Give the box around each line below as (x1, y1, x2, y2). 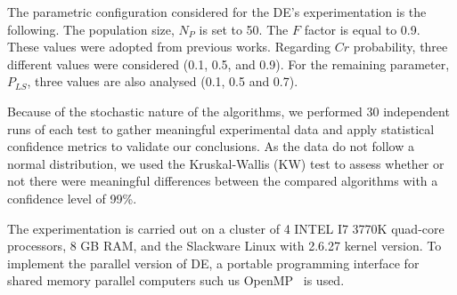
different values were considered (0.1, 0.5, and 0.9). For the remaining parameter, (7, 54, 450, 73)
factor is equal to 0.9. (304, 20, 420, 38)
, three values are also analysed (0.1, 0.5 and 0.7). (27, 72, 298, 91)
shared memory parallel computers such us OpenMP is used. (7, 271, 345, 290)
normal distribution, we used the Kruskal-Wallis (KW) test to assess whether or (7, 154, 445, 172)
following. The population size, (7, 20, 175, 38)
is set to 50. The (199, 20, 289, 38)
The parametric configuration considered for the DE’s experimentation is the (7, 3, 427, 20)
